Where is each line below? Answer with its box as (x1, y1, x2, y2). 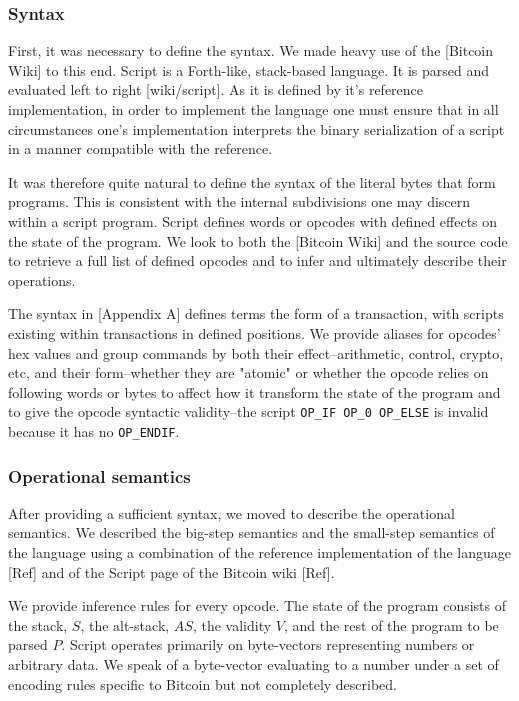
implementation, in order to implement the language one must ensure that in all (8, 99, 499, 119)
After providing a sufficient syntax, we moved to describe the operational (8, 502, 455, 523)
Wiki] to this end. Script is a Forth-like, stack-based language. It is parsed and (8, 59, 490, 80)
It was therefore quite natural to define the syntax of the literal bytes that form (8, 171, 496, 192)
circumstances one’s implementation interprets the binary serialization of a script (8, 118, 505, 139)
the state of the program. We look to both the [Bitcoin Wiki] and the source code (8, 230, 508, 251)
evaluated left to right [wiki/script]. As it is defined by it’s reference (8, 79, 424, 100)
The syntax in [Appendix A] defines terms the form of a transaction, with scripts (8, 303, 504, 324)
